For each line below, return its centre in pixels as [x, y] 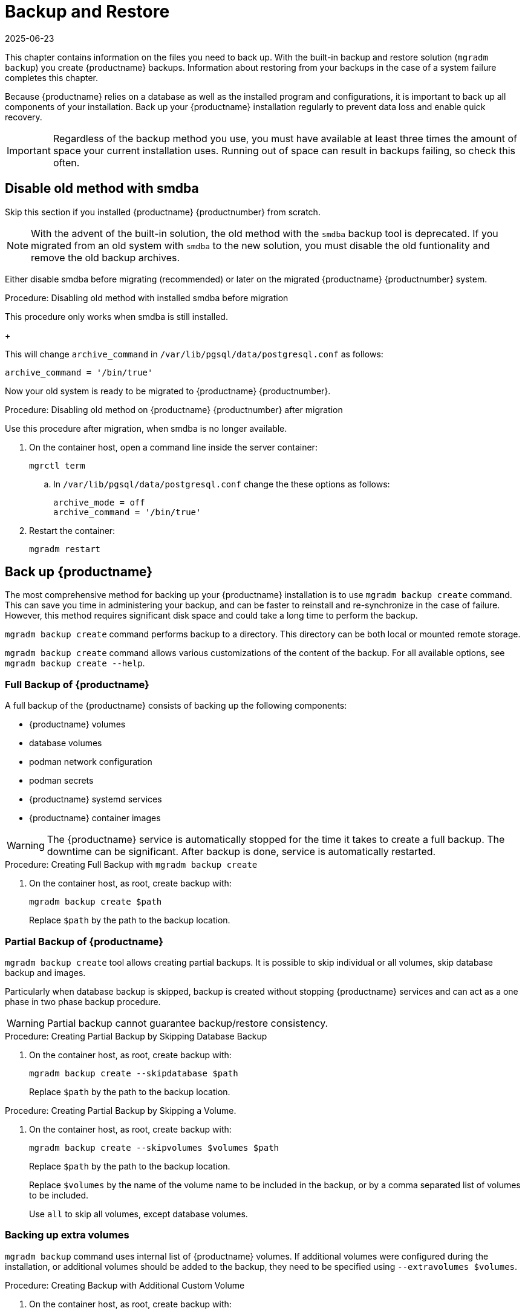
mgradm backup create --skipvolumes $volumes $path [154, 1147]
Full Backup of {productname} [77, 684]
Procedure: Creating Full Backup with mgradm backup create [131, 865]
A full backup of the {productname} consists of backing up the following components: [176, 706]
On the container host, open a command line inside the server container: [173, 447]
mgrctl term [57, 465]
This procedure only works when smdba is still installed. [116, 316]
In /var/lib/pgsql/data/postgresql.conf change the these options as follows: [222, 484]
